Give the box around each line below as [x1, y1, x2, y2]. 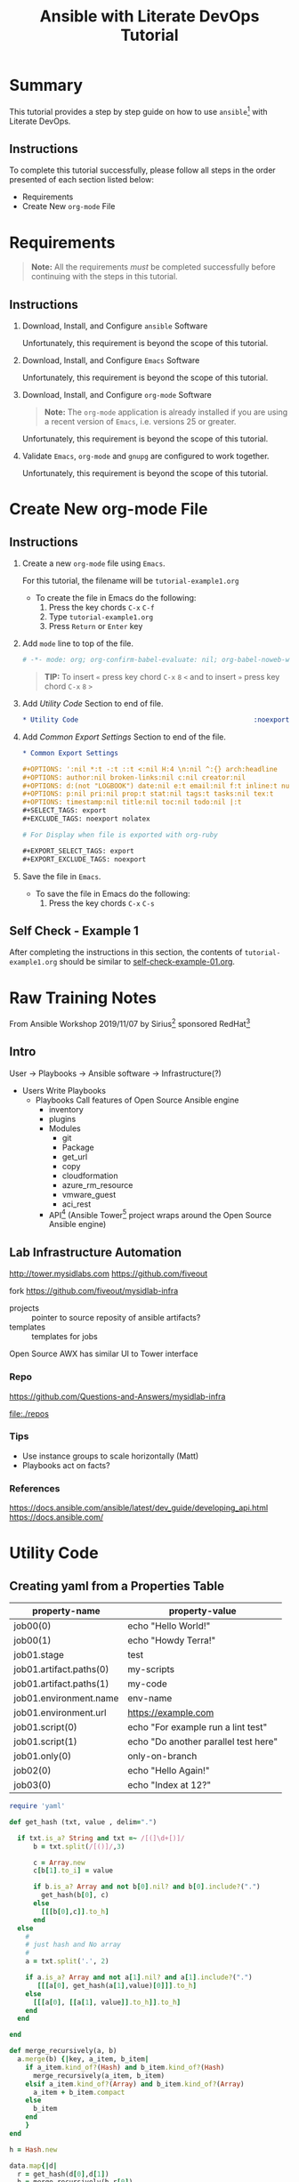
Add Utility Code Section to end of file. [21, 699, 164, 709]
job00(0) [13, 1620, 52, 1632]
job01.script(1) [13, 1735, 77, 1748]
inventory [48, 1103, 85, 1114]
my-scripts [127, 1663, 175, 1676]
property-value [168, 1604, 238, 1617]
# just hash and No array [25, 1940, 122, 1950]
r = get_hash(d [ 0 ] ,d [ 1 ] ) [17, 2170, 109, 2178]
